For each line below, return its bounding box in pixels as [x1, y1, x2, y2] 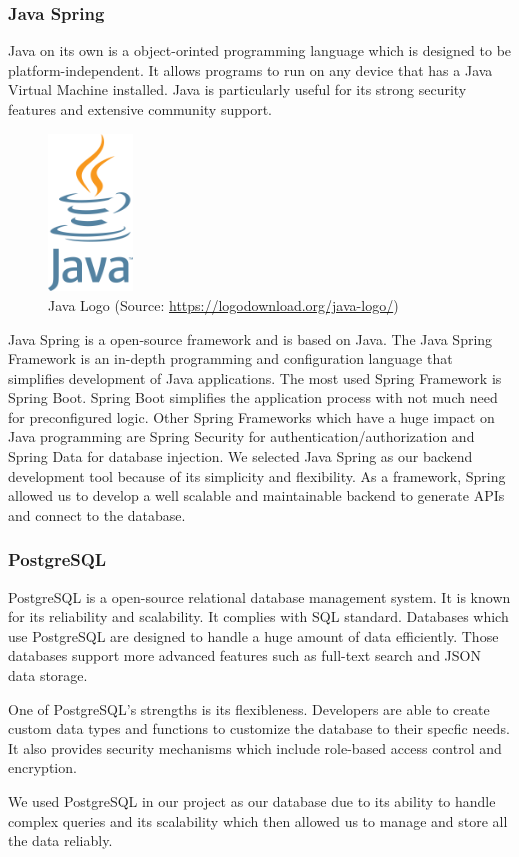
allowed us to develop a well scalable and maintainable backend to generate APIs [8, 485, 505, 506]
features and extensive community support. [8, 99, 272, 119]
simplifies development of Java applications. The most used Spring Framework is [8, 367, 502, 388]
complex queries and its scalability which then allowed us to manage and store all [8, 810, 508, 831]
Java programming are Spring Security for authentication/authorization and [8, 426, 475, 447]
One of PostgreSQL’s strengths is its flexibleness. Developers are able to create [8, 698, 490, 719]
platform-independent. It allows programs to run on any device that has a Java [8, 59, 493, 80]
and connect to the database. [8, 504, 186, 525]
